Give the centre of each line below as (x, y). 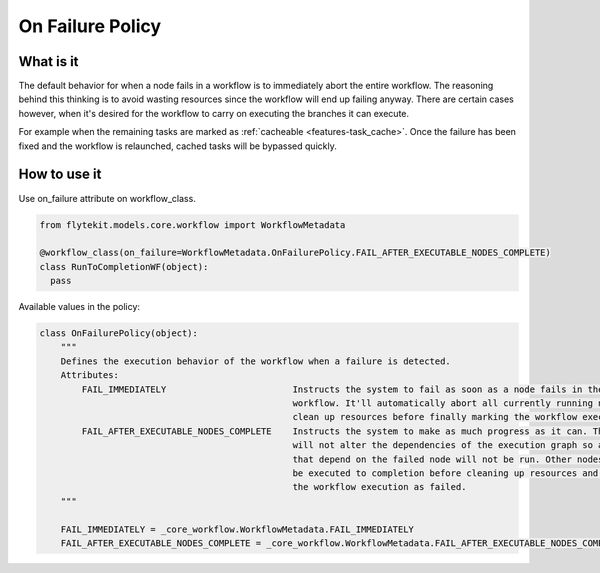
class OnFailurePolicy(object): (119, 333)
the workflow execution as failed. (379, 487)
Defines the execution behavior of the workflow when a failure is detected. (256, 361)
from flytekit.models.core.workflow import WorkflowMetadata (192, 224)
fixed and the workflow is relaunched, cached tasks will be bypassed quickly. (177, 146)
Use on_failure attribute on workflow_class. (107, 198)
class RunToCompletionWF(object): (124, 266)
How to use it (60, 174)
